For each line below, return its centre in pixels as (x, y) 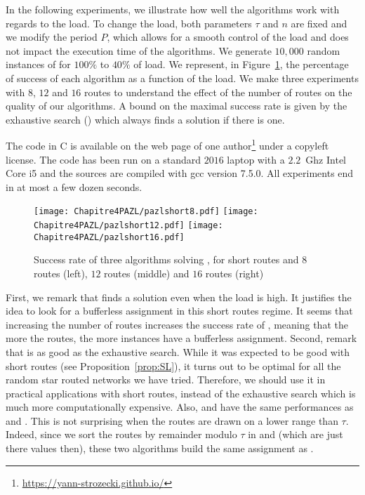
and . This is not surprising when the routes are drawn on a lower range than (172, 420)
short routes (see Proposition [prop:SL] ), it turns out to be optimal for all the (173, 365)
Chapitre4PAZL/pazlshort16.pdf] (109, 237)
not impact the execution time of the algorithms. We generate (139, 50)
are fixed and (319, 23)
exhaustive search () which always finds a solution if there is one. (145, 119)
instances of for (38, 64)
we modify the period (52, 37)
